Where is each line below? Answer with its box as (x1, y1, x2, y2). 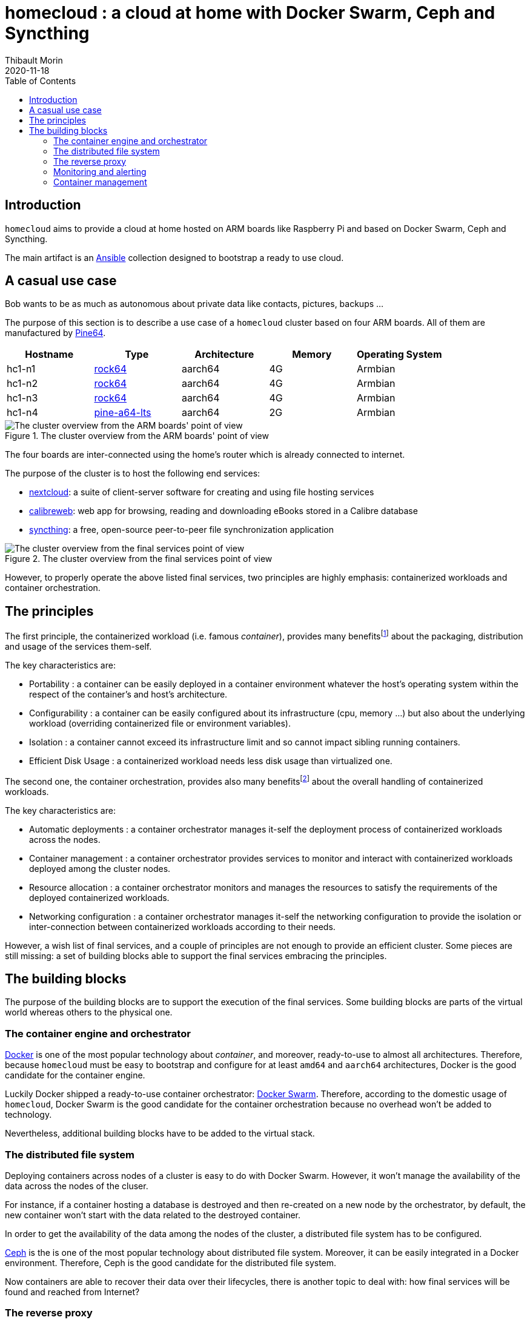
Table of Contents (5, 75, 76, 86)
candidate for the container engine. (5, 1070, 145, 1081)
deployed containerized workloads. (29, 892, 170, 903)
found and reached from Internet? (5, 1286, 140, 1297)
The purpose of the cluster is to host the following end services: (5, 468, 260, 479)
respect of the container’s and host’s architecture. (29, 688, 228, 699)
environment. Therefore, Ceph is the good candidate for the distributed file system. (5, 1257, 337, 1268)
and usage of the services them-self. (5, 641, 152, 652)
